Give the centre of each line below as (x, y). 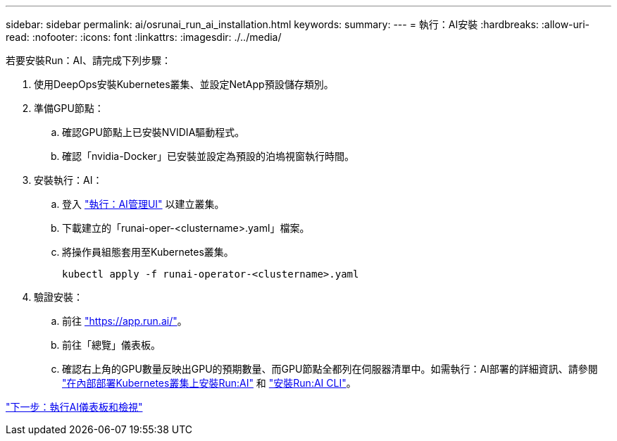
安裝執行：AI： (68, 180)
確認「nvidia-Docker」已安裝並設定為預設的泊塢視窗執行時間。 (208, 156)
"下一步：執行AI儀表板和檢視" (74, 407)
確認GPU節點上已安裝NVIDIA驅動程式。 (154, 132)
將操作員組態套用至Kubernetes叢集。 (148, 252)
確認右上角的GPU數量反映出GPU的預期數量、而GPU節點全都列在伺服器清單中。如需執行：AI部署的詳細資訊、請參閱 (330, 369)
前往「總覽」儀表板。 (111, 345)
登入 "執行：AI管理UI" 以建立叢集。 (143, 204)
